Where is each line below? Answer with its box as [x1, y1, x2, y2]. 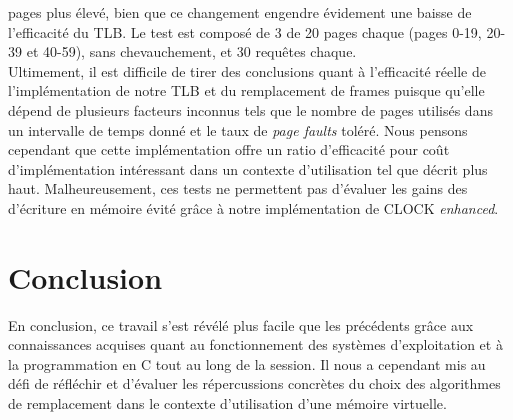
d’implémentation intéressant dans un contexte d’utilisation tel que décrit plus [8, 158, 488, 179]
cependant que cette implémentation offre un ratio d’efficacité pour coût [8, 139, 450, 160]
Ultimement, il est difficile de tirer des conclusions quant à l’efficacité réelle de [8, 60, 486, 81]
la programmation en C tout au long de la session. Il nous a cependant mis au [8, 353, 486, 374]
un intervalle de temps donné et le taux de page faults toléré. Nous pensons [8, 119, 468, 140]
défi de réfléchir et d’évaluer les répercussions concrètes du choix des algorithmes [8, 373, 501, 394]
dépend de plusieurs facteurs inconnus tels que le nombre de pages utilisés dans [8, 99, 493, 120]
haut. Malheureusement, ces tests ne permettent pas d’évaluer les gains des [8, 178, 468, 199]
